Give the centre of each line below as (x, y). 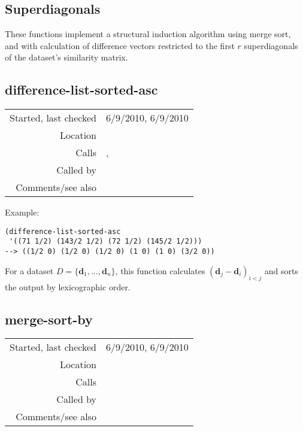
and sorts (281, 270)
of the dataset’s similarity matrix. (66, 57)
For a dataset (29, 270)
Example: (22, 212)
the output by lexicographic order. (68, 286)
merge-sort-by (49, 319)
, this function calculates (160, 270)
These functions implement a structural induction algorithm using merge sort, (148, 34)
